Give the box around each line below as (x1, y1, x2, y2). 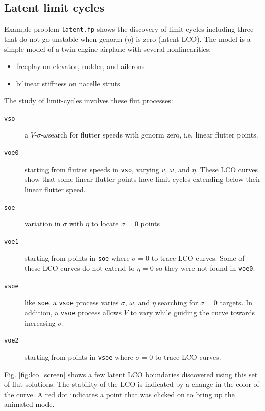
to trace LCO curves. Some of (151, 253, 245, 263)
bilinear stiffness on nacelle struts (16, 78, 121, 88)
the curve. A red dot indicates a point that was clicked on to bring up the (4, 389, 235, 399)
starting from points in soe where (25, 253, 130, 263)
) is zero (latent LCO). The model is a (131, 33, 251, 44)
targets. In (220, 297, 252, 308)
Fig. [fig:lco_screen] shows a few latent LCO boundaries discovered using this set (4, 369, 258, 379)
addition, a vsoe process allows (25, 307, 122, 318)
